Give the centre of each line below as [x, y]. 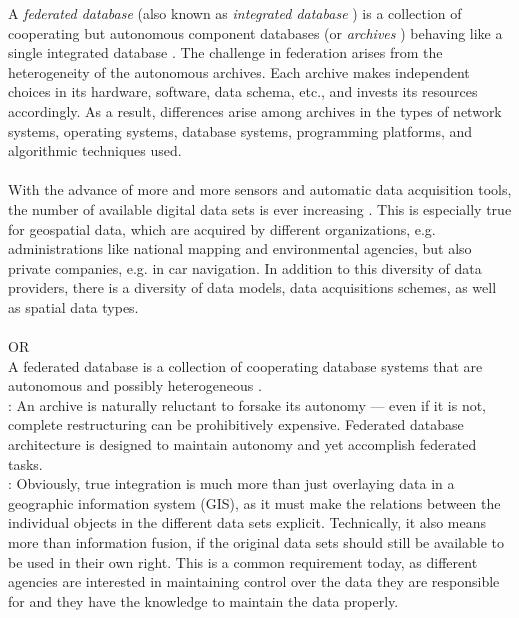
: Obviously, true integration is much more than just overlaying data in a [231, 483]
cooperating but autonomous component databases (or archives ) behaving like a [255, 32]
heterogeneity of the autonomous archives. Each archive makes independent [239, 71]
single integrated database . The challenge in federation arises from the [225, 52]
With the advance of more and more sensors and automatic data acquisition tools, [260, 189]
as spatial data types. [73, 306]
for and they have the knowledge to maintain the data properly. [203, 600]
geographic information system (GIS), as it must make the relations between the [254, 502]
